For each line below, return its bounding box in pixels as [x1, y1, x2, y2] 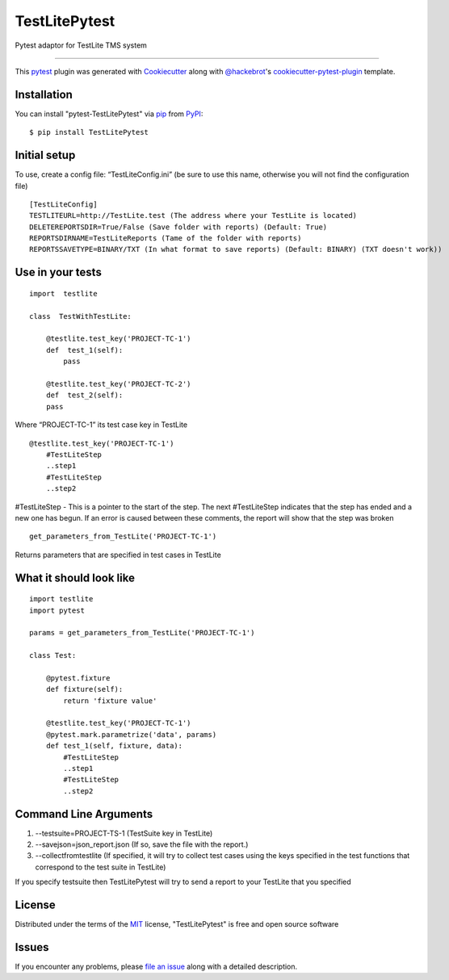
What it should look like [15, 571, 135, 584]
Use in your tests [15, 266, 103, 279]
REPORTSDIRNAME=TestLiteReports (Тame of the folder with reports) [29, 234, 302, 243]
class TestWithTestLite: [29, 312, 132, 320]
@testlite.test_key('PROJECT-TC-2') [45, 379, 191, 389]
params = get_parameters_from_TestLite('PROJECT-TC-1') [29, 628, 255, 638]
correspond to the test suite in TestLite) [35, 862, 166, 872]
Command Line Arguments [15, 807, 153, 821]
